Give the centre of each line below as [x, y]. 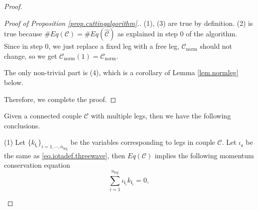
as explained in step [148, 34]
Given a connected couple [43, 116]
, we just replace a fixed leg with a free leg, [114, 46]
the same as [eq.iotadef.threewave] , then [65, 155]
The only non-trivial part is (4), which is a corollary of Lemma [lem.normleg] [121, 72]
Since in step [23, 46]
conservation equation [37, 165]
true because [23, 34]
